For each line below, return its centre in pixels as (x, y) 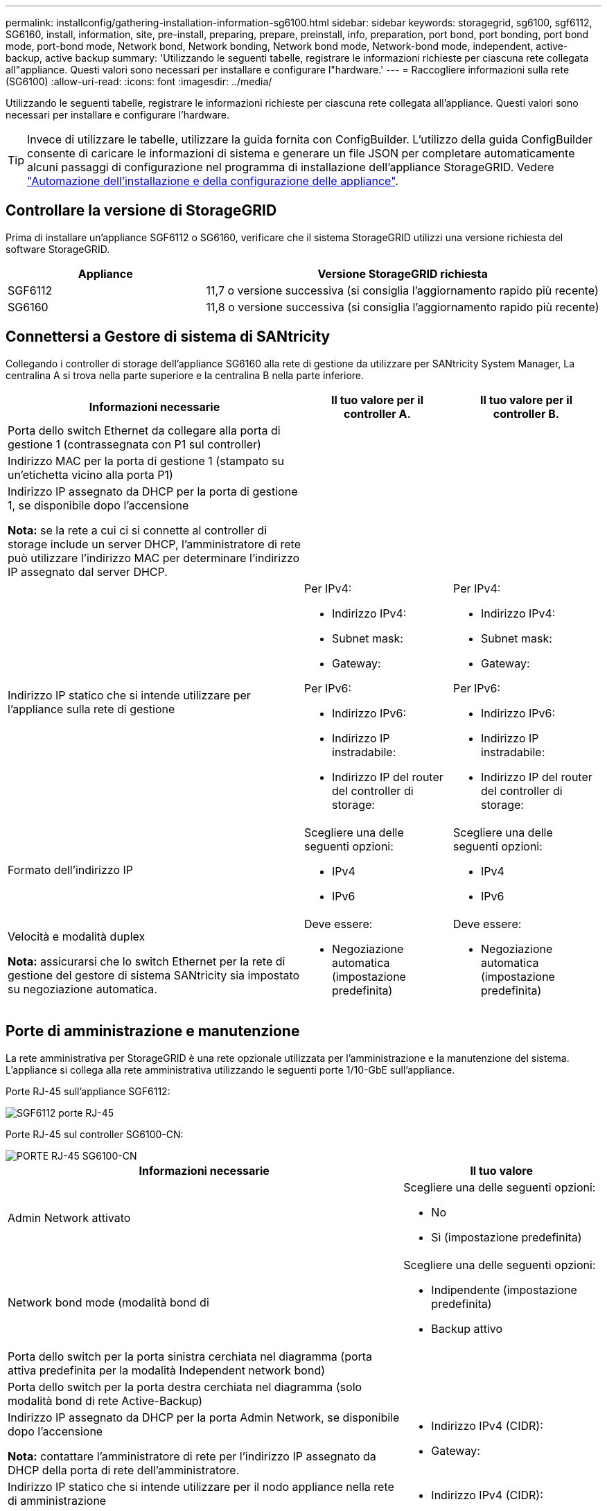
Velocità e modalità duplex (77, 936)
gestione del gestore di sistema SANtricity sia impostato (154, 975)
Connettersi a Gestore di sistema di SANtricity (168, 337)
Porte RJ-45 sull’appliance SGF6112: (88, 1091)
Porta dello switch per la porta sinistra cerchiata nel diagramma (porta (190, 1356)
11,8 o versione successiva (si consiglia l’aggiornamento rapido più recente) (403, 307)
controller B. (526, 413)
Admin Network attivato (69, 1217)
